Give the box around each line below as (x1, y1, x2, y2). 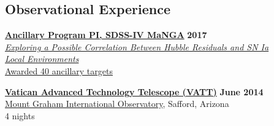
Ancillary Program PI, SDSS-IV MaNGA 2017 (5, 28, 207, 41)
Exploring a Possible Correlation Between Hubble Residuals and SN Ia (5, 40, 269, 53)
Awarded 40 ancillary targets (5, 64, 113, 77)
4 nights (5, 109, 35, 122)
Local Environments (5, 52, 79, 65)
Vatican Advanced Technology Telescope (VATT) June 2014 (5, 85, 264, 98)
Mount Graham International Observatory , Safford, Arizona (5, 97, 229, 110)
